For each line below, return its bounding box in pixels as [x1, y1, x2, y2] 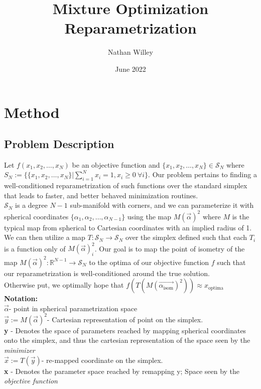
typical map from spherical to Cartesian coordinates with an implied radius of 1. [4, 222, 252, 232]
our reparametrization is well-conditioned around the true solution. [4, 268, 210, 278]
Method [4, 101, 60, 122]
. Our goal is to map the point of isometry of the [94, 243, 245, 253]
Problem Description [4, 136, 114, 152]
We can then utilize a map [4, 232, 85, 242]
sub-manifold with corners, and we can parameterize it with [70, 200, 254, 210]
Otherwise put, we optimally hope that [4, 280, 124, 290]
